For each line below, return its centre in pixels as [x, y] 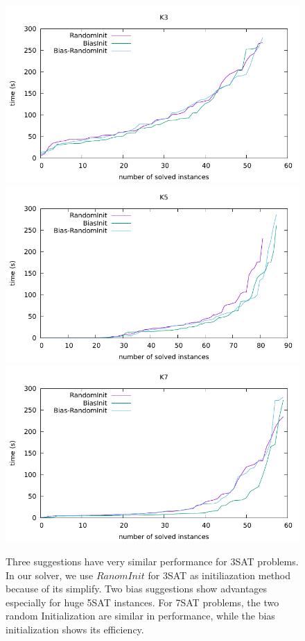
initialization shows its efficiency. [75, 629]
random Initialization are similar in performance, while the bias [140, 616]
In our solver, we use [50, 575]
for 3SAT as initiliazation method [219, 575]
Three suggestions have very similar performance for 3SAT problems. [152, 561]
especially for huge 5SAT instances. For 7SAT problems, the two [142, 602]
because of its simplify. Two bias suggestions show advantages [137, 589]
